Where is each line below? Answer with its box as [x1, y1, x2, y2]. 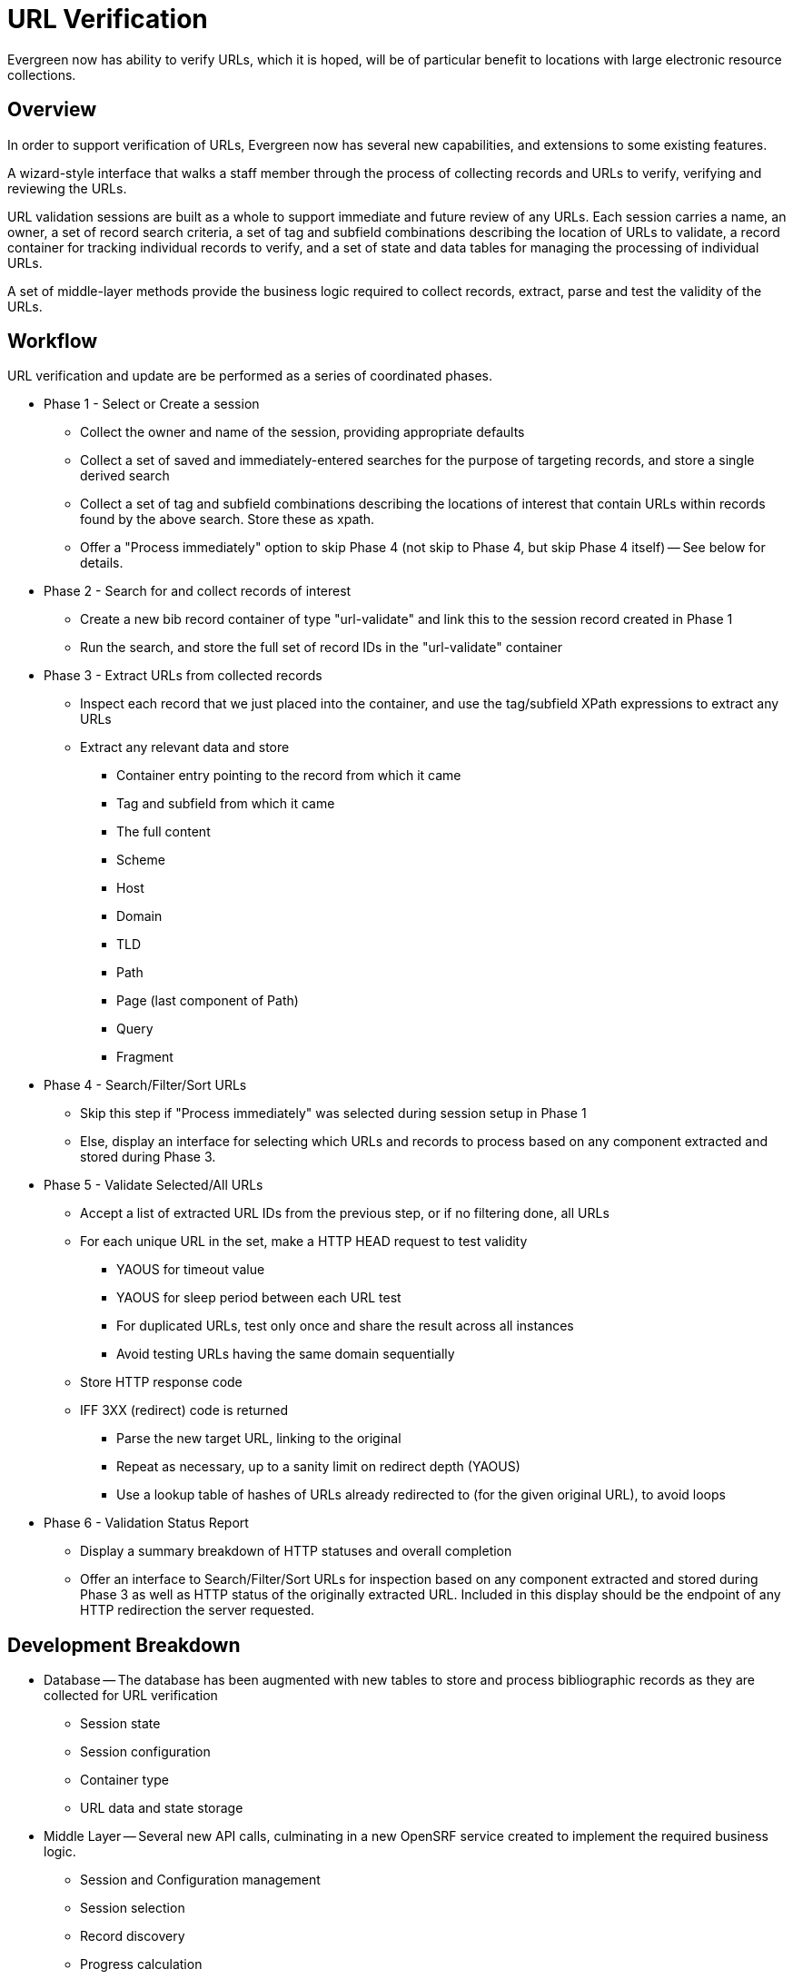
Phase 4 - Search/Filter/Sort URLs [44, 1077, 247, 1093]
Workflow [7, 330, 98, 353]
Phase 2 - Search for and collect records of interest [44, 583, 352, 599]
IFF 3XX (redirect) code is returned [80, 1402, 289, 1419]
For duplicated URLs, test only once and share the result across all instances [116, 1318, 574, 1334]
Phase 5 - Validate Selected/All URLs [44, 1177, 263, 1193]
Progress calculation [80, 1956, 203, 1973]
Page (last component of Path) [116, 993, 299, 1009]
